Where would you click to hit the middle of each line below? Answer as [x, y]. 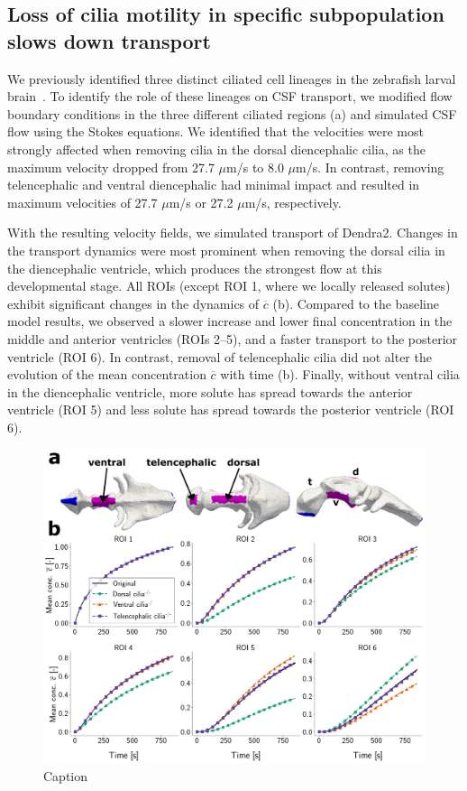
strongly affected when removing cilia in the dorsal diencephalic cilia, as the [216, 149]
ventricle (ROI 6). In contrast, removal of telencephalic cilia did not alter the [220, 356]
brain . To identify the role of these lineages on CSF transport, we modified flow [230, 96]
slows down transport [109, 40]
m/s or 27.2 [201, 202]
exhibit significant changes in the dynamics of [133, 303]
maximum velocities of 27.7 [82, 202]
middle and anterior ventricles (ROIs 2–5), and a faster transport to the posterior [233, 338]
